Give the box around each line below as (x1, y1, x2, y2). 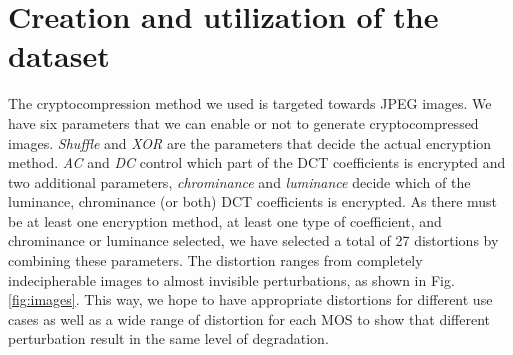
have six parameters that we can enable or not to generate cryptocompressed (8, 112, 479, 133)
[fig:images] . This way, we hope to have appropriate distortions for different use (8, 289, 493, 310)
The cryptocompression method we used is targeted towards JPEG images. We (8, 93, 492, 114)
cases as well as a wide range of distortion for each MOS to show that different (8, 308, 491, 329)
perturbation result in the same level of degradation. (8, 328, 329, 349)
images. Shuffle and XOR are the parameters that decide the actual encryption (8, 132, 492, 153)
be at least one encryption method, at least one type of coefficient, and (8, 210, 442, 231)
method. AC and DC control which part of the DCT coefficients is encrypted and (8, 152, 506, 173)
